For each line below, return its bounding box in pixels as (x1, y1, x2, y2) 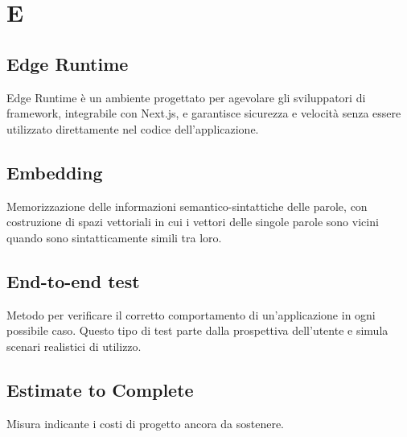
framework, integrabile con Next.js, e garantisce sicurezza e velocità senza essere (6, 105, 401, 122)
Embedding (6, 159, 103, 184)
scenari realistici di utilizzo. (6, 337, 142, 354)
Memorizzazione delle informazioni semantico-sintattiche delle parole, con (6, 197, 368, 214)
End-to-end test (6, 268, 140, 293)
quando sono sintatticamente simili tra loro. (6, 229, 222, 245)
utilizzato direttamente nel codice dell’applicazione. (6, 120, 259, 137)
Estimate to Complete (6, 377, 194, 402)
